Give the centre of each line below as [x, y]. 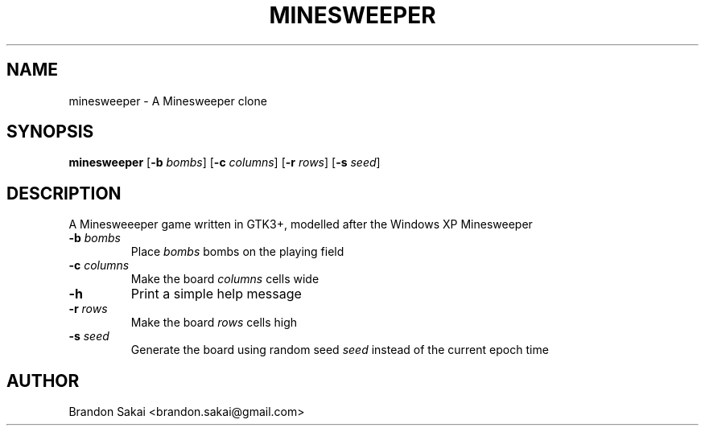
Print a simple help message [216, 294]
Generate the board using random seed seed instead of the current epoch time [340, 350]
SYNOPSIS [50, 132]
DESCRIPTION [64, 193]
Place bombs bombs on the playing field [237, 252]
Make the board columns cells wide [225, 279]
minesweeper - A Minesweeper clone [168, 101]
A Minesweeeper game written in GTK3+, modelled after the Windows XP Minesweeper [301, 224]
